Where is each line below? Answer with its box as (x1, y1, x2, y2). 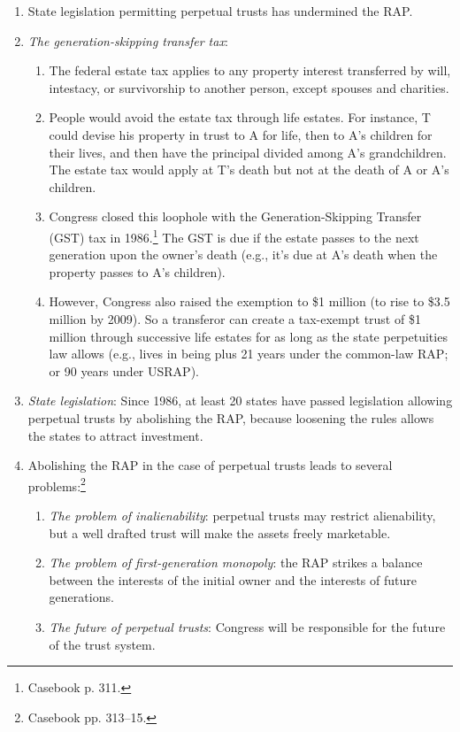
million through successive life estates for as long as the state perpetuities (49, 327, 448, 345)
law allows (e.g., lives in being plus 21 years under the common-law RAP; (49, 344, 448, 363)
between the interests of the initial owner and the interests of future (49, 570, 417, 589)
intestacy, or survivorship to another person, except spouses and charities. (49, 78, 449, 96)
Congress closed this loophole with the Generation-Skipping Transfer (49, 207, 422, 226)
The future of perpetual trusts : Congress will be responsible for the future (49, 617, 446, 636)
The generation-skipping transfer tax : (27, 31, 228, 50)
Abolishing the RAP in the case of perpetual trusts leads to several (27, 456, 393, 474)
